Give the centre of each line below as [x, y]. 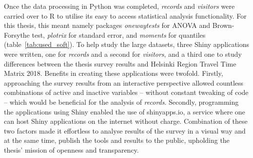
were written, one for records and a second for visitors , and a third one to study [123, 54]
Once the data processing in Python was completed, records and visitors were [119, 6]
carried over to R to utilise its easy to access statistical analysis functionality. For [125, 15]
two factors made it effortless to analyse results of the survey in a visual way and [125, 130]
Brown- [223, 25]
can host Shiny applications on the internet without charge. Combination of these [126, 121]
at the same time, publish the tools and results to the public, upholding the [117, 140]
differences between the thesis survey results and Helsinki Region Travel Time [120, 63]
